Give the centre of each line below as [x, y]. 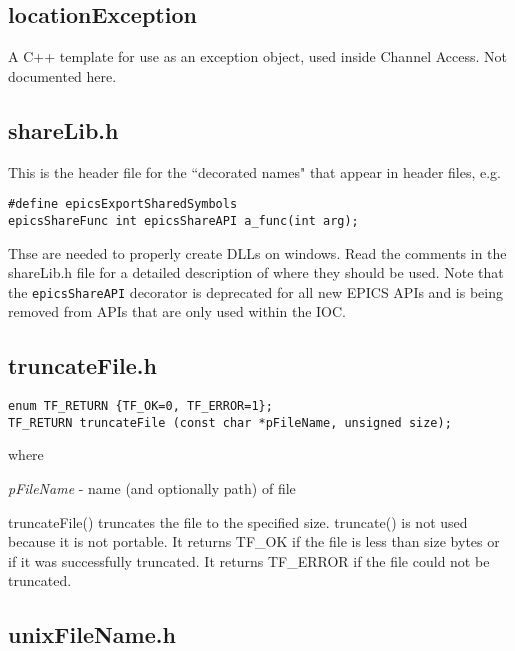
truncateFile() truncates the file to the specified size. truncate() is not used [238, 521]
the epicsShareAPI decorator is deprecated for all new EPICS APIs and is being [255, 291]
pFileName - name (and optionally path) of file [152, 488]
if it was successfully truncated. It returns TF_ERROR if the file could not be [249, 560]
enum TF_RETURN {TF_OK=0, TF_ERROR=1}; [140, 406]
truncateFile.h [82, 365]
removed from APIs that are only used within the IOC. [177, 311]
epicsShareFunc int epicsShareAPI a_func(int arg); [183, 220]
